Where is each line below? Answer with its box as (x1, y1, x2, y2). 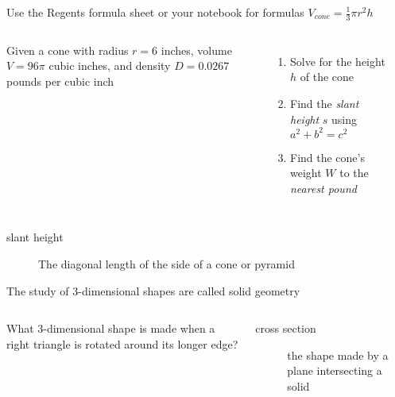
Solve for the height (290, 52, 385, 69)
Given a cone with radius (6, 41, 129, 58)
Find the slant (290, 95, 359, 112)
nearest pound (290, 179, 357, 196)
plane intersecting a (287, 362, 382, 379)
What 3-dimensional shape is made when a (6, 320, 215, 337)
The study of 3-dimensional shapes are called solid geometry (6, 282, 300, 299)
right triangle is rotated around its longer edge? (6, 335, 238, 352)
